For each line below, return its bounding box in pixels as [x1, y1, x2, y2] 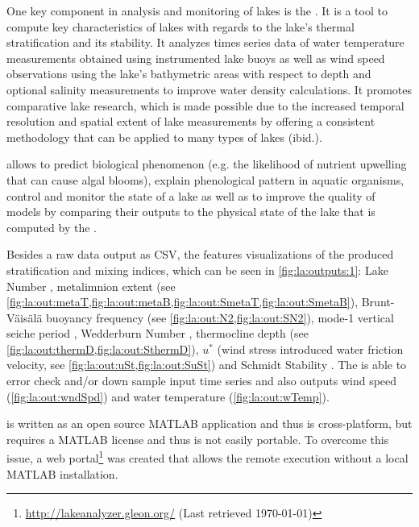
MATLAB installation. [6, 465, 118, 482]
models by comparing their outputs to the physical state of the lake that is [6, 203, 375, 220]
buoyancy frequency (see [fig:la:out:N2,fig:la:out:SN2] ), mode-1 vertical [46, 309, 394, 326]
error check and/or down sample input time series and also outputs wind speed [6, 372, 397, 389]
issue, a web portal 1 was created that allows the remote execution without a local [6, 447, 409, 467]
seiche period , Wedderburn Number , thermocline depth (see [6, 325, 309, 342]
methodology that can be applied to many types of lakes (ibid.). [6, 128, 322, 145]
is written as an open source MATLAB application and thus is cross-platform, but [6, 415, 413, 432]
